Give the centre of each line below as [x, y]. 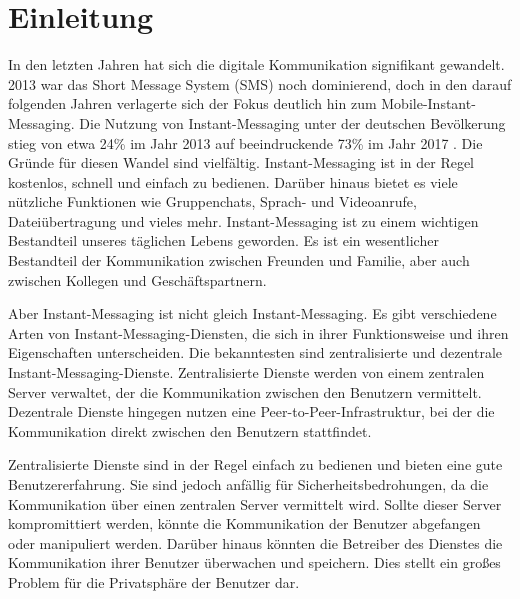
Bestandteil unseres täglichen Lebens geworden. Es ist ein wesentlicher [223, 240]
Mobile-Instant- [428, 103]
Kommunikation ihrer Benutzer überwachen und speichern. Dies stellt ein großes [254, 562]
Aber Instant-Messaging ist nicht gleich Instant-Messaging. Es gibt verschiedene [252, 313]
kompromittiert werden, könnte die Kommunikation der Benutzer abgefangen [244, 523]
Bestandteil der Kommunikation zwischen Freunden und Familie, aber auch [239, 260]
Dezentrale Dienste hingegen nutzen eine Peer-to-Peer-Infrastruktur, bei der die [251, 411]
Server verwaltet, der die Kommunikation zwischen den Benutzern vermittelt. [245, 391]
